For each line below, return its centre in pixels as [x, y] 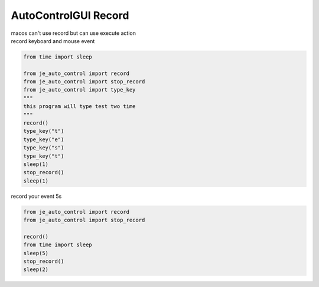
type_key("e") [44, 139]
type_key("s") [44, 148]
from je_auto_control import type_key [79, 90]
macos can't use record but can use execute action [73, 33]
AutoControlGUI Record [70, 15]
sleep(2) [36, 270]
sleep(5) [36, 253]
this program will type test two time [79, 107]
